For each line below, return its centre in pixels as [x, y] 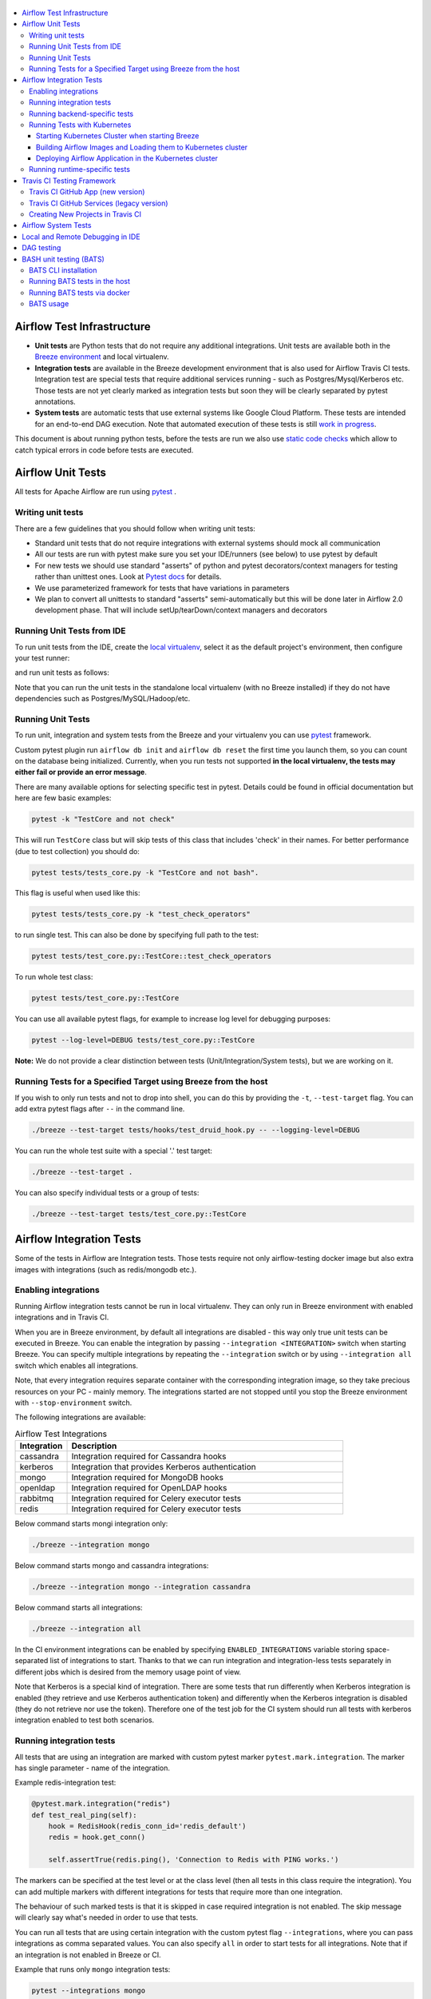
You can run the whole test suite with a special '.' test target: [114, 1151]
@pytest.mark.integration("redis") [101, 1804]
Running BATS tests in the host [80, 281]
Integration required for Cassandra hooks [149, 1457]
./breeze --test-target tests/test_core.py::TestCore [139, 1214]
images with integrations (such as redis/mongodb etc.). [106, 1269]
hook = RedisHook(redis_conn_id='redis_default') [147, 1826]
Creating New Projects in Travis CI [85, 214]
